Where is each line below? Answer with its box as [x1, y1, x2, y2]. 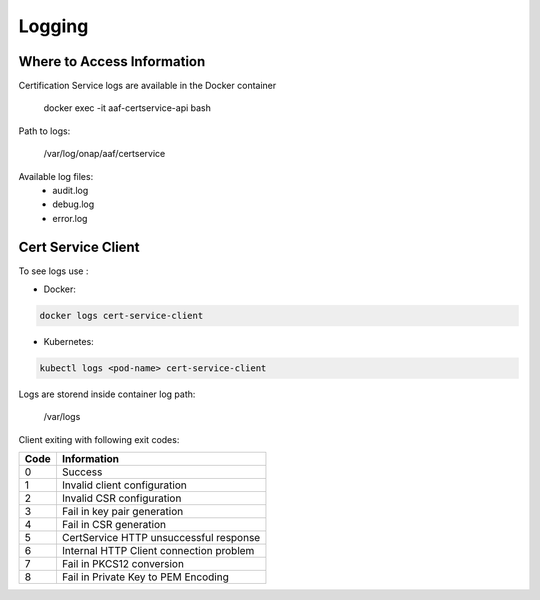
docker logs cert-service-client [39, 310, 204, 322]
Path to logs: [18, 125, 71, 137]
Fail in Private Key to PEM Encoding [61, 570, 229, 584]
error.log [52, 212, 88, 224]
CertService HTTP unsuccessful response [61, 531, 261, 545]
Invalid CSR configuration [61, 491, 182, 505]
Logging [18, 15, 89, 37]
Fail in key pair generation [61, 505, 184, 519]
